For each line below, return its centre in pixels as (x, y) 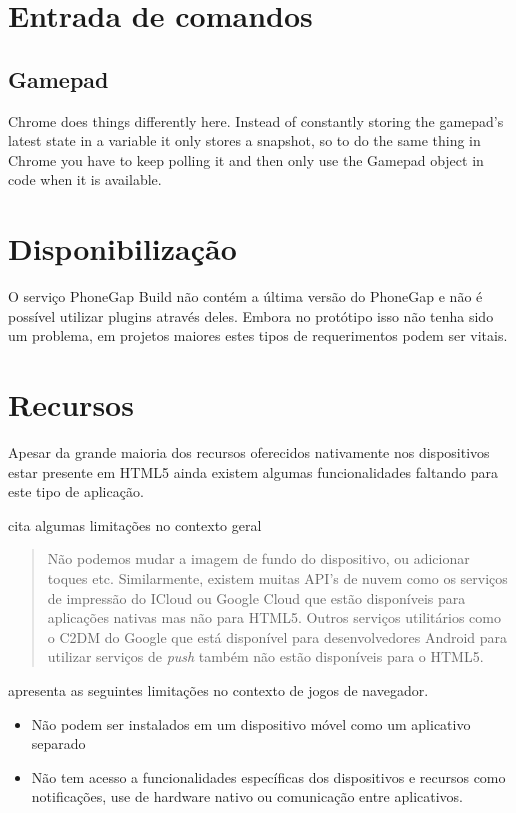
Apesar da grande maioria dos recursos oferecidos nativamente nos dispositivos (249, 451)
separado (58, 743)
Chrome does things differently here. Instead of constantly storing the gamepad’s (256, 120)
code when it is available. (85, 179)
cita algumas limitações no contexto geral (135, 524)
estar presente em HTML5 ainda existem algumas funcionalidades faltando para (253, 471)
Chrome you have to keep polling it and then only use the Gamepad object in (246, 159)
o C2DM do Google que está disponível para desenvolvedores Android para (277, 636)
